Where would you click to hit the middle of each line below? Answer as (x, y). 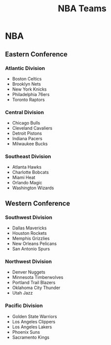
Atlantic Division (25, 68)
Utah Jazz (22, 293)
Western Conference (38, 203)
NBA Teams (82, 9)
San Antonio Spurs (31, 249)
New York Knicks (29, 89)
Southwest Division (29, 217)
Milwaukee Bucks (30, 144)
